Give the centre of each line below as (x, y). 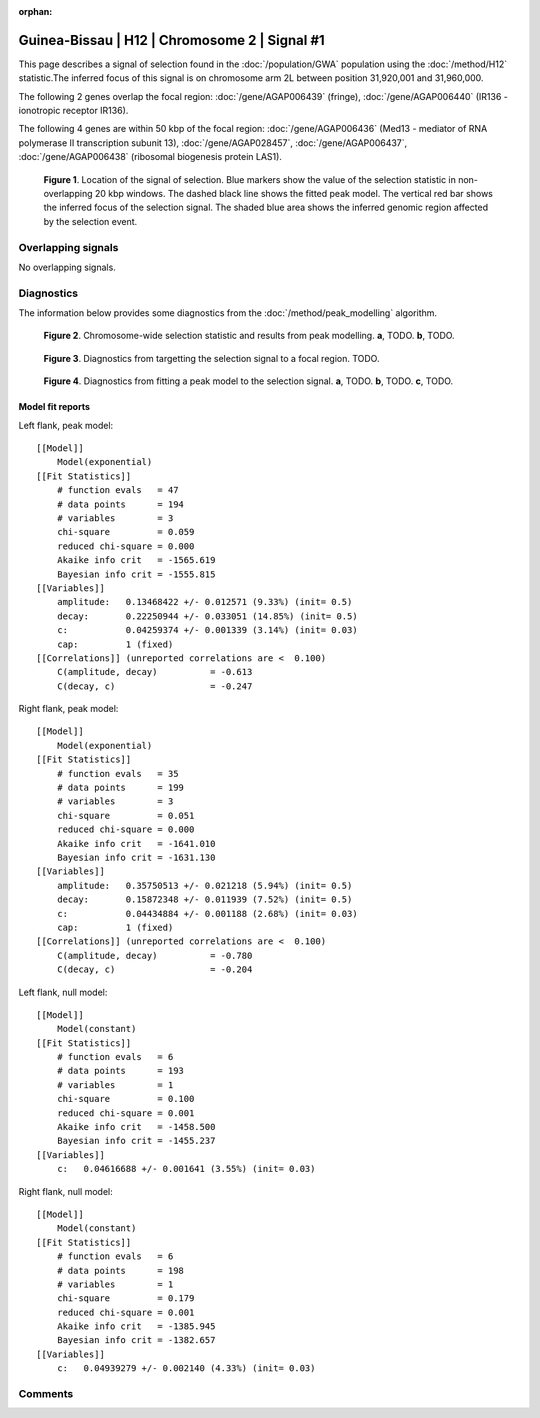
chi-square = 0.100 (125, 1099)
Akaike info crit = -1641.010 (136, 843)
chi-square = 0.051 (125, 815)
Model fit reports (54, 407)
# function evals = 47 (117, 490)
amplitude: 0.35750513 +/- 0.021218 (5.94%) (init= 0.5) (204, 885)
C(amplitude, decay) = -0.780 (154, 955)
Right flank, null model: (66, 1191)
